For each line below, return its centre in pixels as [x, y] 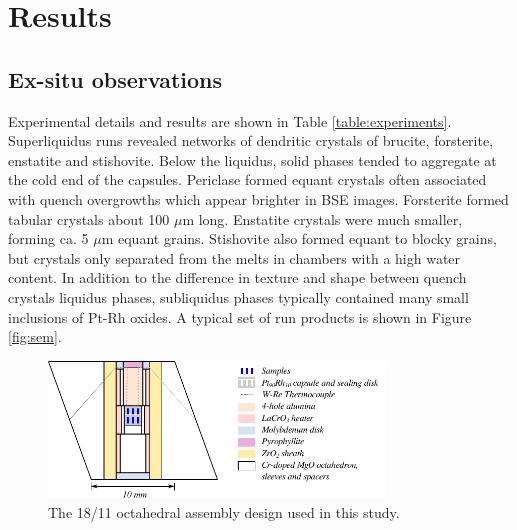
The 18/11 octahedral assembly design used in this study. [224, 511]
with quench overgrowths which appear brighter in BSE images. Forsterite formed [258, 198]
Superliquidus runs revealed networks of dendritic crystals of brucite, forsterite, [251, 140]
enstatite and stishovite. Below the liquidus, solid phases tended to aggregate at [252, 159]
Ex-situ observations [115, 78]
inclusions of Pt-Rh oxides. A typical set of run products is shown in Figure [240, 316]
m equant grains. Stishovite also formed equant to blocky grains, [299, 238]
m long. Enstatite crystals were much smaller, [322, 218]
